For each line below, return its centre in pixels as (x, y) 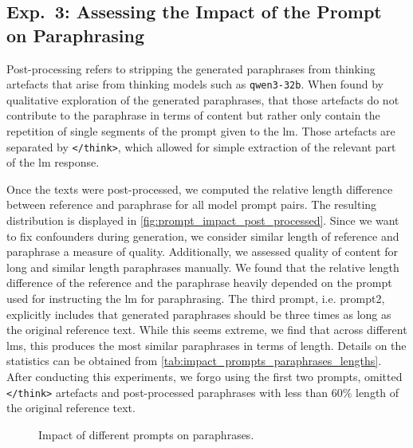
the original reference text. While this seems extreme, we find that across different (207, 330)
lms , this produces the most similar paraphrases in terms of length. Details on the (206, 345)
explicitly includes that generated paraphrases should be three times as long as (199, 314)
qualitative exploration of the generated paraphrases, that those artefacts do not (203, 99)
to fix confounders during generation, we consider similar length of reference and (203, 236)
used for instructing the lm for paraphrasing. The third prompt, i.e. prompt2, (196, 299)
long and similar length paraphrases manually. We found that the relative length (203, 267)
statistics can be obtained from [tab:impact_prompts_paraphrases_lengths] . (194, 361)
